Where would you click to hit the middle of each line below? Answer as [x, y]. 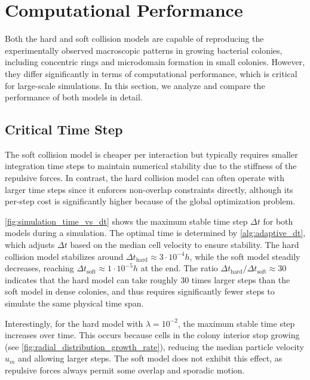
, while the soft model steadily [245, 256]
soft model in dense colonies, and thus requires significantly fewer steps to [140, 291]
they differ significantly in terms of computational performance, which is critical [151, 73]
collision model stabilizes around [64, 256]
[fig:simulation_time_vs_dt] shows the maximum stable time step [126, 221]
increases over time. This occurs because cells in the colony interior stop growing [152, 335]
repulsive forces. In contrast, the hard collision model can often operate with [145, 178]
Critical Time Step [64, 129]
